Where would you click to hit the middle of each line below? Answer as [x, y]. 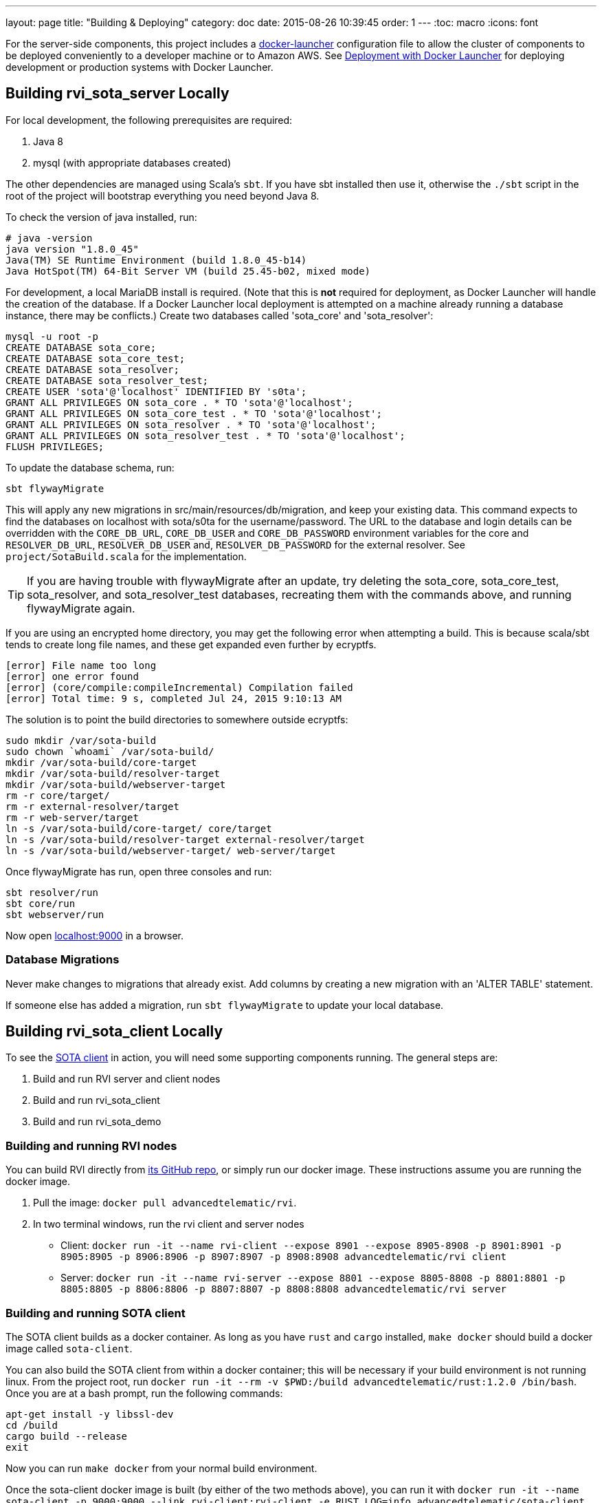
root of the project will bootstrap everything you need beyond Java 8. [163, 195]
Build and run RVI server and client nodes [127, 1079]
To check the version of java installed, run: [101, 217]
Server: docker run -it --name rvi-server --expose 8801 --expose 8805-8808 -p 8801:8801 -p [313, 1278]
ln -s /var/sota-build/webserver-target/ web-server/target [171, 850]
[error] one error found [72, 676]
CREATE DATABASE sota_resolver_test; [107, 380]
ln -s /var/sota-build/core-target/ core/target [139, 828]
